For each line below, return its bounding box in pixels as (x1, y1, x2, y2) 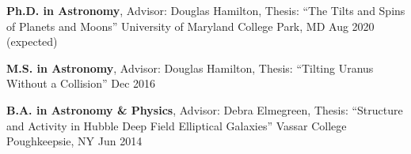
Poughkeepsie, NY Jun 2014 (6, 133, 143, 149)
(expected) (6, 33, 58, 50)
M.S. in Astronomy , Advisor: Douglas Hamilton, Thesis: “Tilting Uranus (6, 59, 374, 76)
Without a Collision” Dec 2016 (6, 75, 156, 92)
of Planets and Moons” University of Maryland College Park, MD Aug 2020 (6, 17, 375, 34)
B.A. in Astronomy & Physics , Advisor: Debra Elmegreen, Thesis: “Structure (6, 101, 403, 118)
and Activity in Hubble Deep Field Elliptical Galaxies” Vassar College (6, 117, 347, 133)
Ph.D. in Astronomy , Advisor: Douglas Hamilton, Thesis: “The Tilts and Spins (6, 2, 405, 18)
